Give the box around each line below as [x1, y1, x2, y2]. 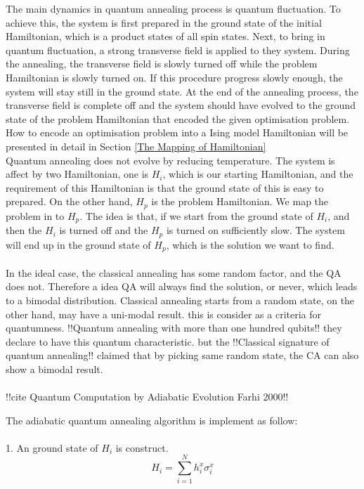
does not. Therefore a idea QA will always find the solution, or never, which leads [6, 279, 358, 294]
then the [6, 223, 42, 237]
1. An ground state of [6, 440, 98, 455]
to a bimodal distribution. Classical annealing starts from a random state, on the [6, 292, 355, 307]
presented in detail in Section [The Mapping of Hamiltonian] [6, 138, 266, 153]
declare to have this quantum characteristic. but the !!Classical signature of [6, 334, 330, 348]
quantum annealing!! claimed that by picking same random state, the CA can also [6, 348, 359, 363]
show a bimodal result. [6, 361, 103, 376]
